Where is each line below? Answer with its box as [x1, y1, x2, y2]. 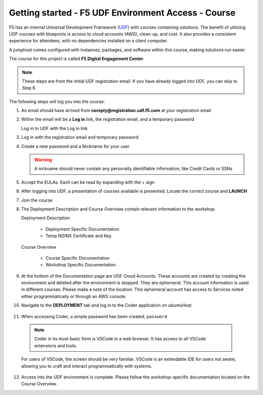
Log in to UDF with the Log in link [21, 125, 88, 131]
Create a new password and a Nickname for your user [21, 143, 130, 149]
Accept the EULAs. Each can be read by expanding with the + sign [21, 179, 155, 185]
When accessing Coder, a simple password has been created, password [21, 313, 168, 319]
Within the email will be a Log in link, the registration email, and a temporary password [21, 116, 194, 122]
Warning [34, 157, 52, 163]
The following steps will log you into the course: [9, 98, 105, 104]
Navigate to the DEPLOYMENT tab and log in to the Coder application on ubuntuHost [21, 302, 192, 308]
